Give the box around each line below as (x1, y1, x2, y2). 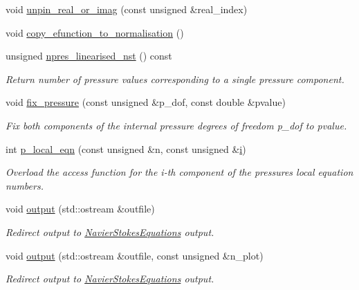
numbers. (6, 178, 44, 192)
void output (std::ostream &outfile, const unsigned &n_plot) (6, 248, 264, 262)
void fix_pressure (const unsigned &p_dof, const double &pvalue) (6, 95, 286, 109)
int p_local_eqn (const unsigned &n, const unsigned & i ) (6, 141, 246, 156)
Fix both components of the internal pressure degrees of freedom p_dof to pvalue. (6, 118, 347, 132)
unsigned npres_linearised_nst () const (6, 48, 172, 63)
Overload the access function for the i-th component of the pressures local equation (6, 165, 353, 179)
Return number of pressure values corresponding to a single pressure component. (6, 71, 344, 86)
